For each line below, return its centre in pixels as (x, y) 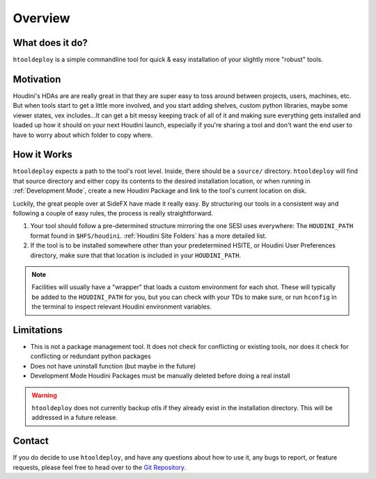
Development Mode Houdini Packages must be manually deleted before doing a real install (160, 376)
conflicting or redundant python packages (91, 356)
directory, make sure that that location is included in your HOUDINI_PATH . (136, 255)
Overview (41, 18)
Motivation (37, 79)
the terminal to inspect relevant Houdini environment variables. (122, 307)
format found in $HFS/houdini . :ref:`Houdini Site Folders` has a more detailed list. (149, 236)
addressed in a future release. (75, 418)
